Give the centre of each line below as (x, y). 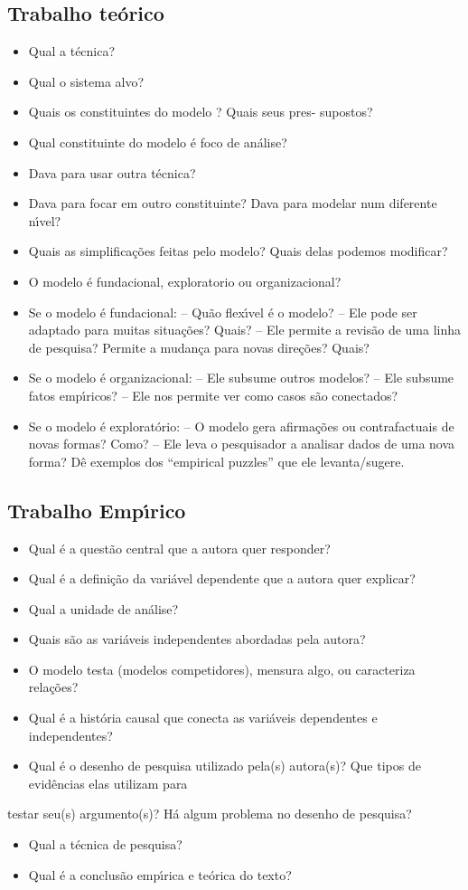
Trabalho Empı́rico (97, 510)
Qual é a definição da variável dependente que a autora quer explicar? (222, 578)
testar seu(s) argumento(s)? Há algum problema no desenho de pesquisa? (210, 814)
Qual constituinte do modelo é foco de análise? (158, 142)
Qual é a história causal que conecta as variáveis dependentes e (203, 718)
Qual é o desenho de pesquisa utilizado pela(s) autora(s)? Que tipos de (225, 766)
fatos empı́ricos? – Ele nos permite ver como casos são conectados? (213, 395)
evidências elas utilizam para (108, 783)
